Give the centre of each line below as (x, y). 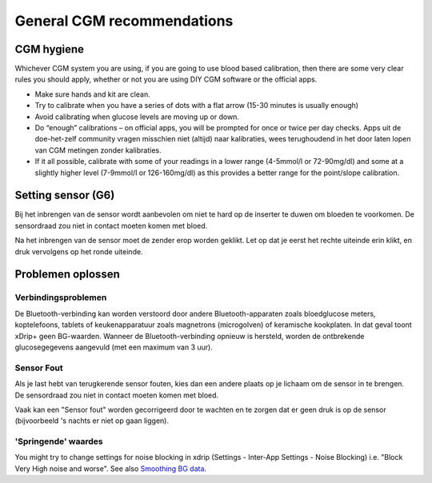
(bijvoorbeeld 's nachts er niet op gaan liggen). (92, 421)
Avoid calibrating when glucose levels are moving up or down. (137, 117)
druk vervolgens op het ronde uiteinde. (79, 251)
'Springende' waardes (59, 441)
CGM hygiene (49, 49)
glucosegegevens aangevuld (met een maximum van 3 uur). (114, 347)
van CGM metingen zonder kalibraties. (98, 150)
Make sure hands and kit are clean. (93, 94)
